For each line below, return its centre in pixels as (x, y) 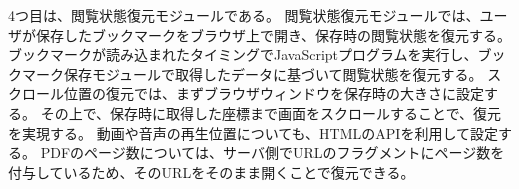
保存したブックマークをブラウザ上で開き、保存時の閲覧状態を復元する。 (273, 34)
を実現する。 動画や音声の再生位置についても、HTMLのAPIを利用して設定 (253, 132)
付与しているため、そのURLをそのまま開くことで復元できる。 (211, 171)
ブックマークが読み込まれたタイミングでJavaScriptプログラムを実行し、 (243, 54)
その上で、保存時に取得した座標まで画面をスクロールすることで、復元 (271, 112)
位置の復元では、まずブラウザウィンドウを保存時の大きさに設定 (273, 93)
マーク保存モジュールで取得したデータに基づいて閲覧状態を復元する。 (252, 73)
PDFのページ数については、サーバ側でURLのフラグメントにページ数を (272, 152)
